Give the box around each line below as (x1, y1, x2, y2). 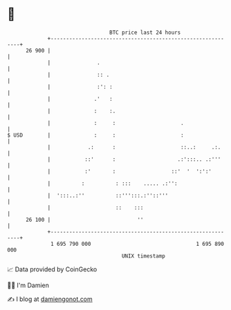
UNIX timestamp (121, 252, 166, 260)
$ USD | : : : (7, 131, 185, 139)
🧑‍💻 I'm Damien (7, 281, 50, 289)
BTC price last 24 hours (109, 29, 181, 36)
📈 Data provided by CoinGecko (7, 265, 98, 273)
